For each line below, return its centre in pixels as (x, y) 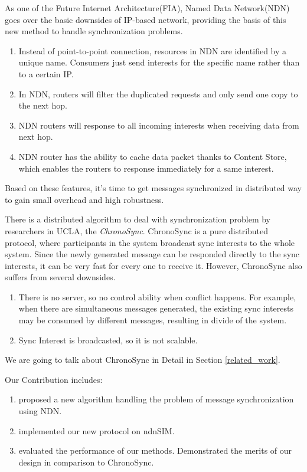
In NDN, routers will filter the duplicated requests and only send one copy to (158, 94)
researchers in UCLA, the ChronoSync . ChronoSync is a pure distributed (137, 230)
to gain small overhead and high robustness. (84, 199)
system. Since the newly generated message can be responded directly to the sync (152, 254)
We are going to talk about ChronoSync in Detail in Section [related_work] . (143, 360)
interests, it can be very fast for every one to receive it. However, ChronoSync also (153, 265)
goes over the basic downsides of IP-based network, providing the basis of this (146, 19)
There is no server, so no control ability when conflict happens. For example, (157, 296)
